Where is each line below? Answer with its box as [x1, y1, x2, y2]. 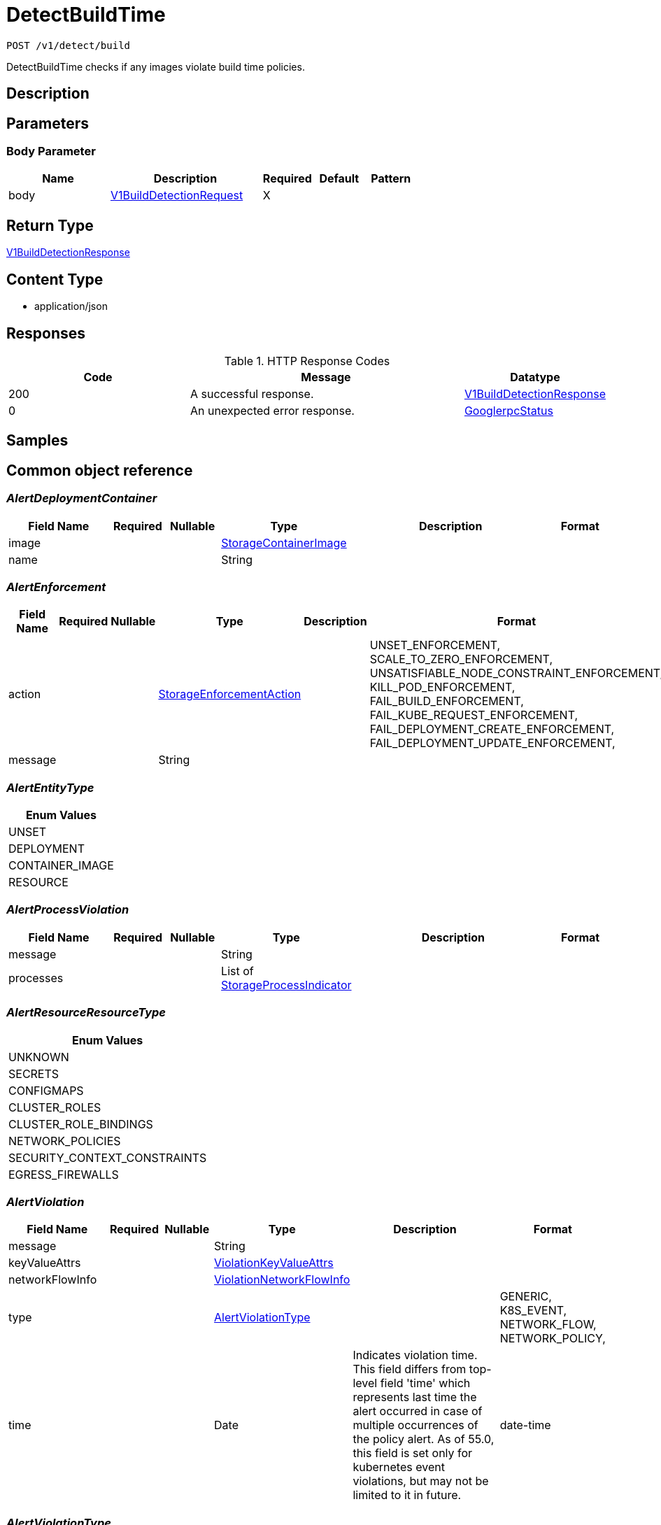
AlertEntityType [6, 780, 94, 795]
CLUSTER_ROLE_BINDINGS [8, 1116, 153, 1131]
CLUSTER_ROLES [8, 1100, 101, 1114]
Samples [6, 432, 69, 450]
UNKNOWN [8, 1049, 69, 1064]
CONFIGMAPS [8, 1083, 84, 1098]
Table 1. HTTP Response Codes [224, 353, 390, 368]
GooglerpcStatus [464, 403, 553, 418]
